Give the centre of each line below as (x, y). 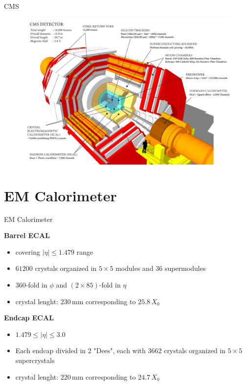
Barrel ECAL (27, 235)
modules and (134, 268)
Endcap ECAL (29, 318)
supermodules (185, 268)
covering (28, 252)
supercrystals (35, 360)
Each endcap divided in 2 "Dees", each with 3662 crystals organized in (121, 350)
